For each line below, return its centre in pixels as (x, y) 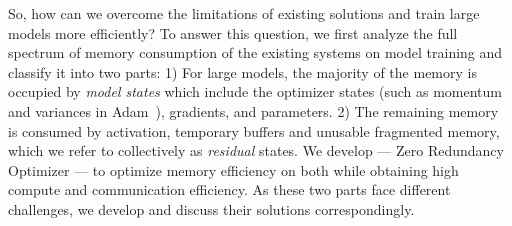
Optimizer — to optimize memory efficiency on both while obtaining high (233, 169)
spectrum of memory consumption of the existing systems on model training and (255, 52)
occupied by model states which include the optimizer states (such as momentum (255, 91)
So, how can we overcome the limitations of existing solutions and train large (244, 13)
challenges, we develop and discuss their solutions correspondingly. (211, 208)
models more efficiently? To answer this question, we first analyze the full (233, 32)
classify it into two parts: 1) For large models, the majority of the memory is (242, 71)
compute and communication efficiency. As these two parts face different (229, 189)
